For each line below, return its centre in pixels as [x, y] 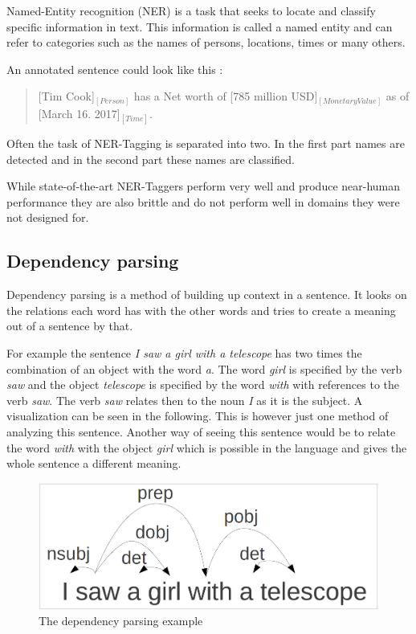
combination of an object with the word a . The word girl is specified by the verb [204, 368]
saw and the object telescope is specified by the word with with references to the [203, 384]
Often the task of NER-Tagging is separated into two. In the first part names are [206, 143]
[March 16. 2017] [79, 113]
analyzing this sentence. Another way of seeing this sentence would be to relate [201, 432]
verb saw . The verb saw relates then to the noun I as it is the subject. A [185, 400]
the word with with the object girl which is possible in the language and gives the [207, 447]
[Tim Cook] [66, 96]
